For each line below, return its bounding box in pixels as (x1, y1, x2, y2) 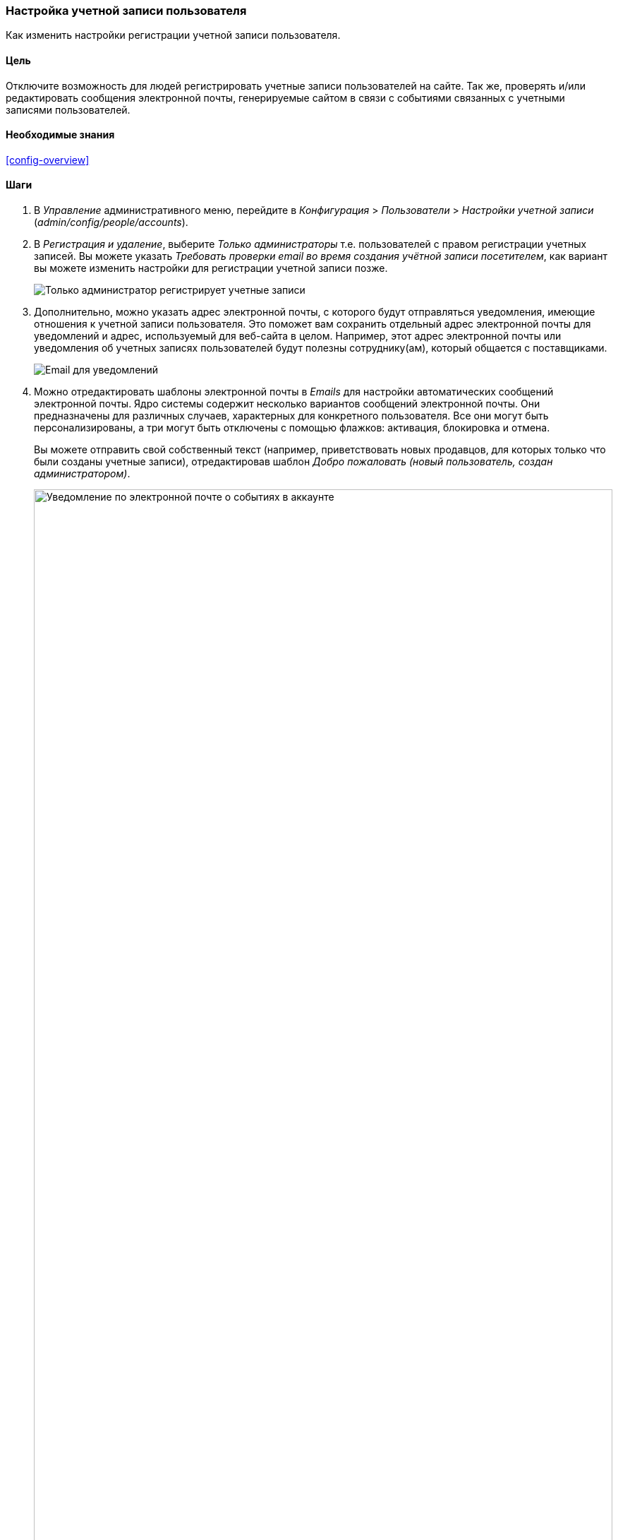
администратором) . (34, 467, 131, 480)
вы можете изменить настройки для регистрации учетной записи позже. (34, 262, 388, 275)
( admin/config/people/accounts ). (34, 216, 188, 229)
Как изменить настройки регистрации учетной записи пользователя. (6, 29, 341, 42)
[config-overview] (6, 153, 90, 166)
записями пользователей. (6, 103, 131, 116)
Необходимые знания (6, 129, 115, 141)
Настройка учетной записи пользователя (6, 4, 247, 18)
